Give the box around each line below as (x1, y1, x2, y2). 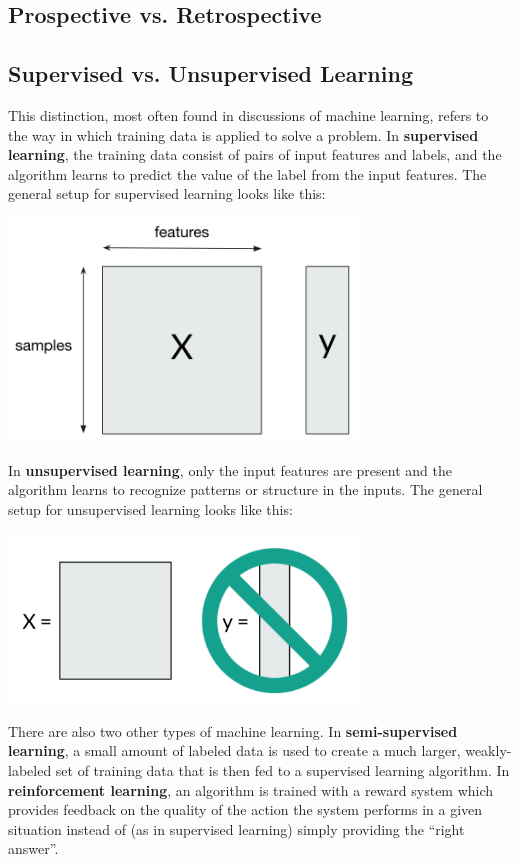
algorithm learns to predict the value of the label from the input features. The (8, 163, 487, 184)
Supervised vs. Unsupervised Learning (8, 58, 413, 89)
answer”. (8, 838, 59, 859)
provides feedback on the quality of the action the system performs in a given (8, 799, 483, 820)
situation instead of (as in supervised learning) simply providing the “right (8, 818, 465, 839)
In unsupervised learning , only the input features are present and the (8, 459, 452, 480)
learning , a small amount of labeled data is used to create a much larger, (8, 740, 461, 761)
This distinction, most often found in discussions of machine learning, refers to (8, 104, 489, 125)
